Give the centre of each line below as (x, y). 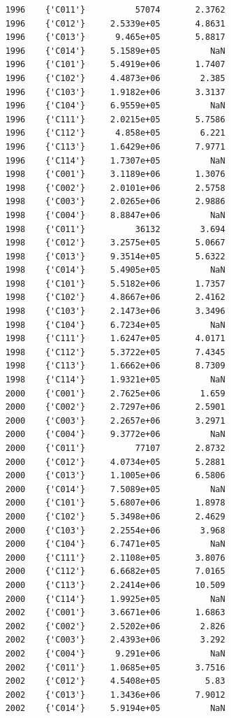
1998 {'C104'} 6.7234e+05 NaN (115, 325)
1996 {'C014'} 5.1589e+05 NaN (115, 51)
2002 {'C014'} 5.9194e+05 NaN (115, 709)
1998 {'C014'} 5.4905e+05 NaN (115, 270)
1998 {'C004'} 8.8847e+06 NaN (115, 215)
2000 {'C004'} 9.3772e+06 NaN (115, 435)
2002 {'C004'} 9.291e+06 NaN (115, 653)
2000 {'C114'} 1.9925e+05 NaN (115, 599)
